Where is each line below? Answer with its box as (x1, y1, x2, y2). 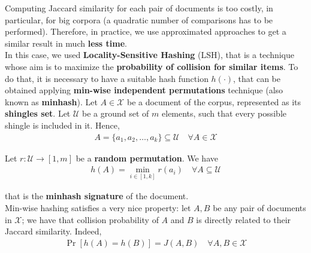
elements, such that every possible (162, 107, 287, 120)
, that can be (233, 72, 280, 84)
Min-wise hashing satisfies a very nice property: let (5, 202, 191, 214)
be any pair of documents (213, 202, 306, 214)
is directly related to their (196, 213, 291, 225)
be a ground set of (82, 107, 149, 120)
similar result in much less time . (5, 36, 128, 49)
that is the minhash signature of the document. (5, 190, 189, 202)
